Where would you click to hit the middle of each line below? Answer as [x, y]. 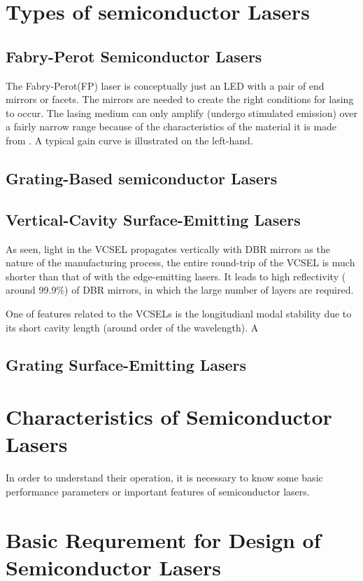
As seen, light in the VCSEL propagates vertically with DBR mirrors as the [168, 248]
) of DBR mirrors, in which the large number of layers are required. [209, 290]
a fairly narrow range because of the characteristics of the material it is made [171, 127]
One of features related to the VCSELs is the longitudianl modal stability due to [179, 313]
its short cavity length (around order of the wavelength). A [132, 327]
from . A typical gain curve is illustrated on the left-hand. [129, 140]
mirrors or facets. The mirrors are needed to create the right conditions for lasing [180, 99]
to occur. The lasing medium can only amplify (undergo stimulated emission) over [181, 112]
